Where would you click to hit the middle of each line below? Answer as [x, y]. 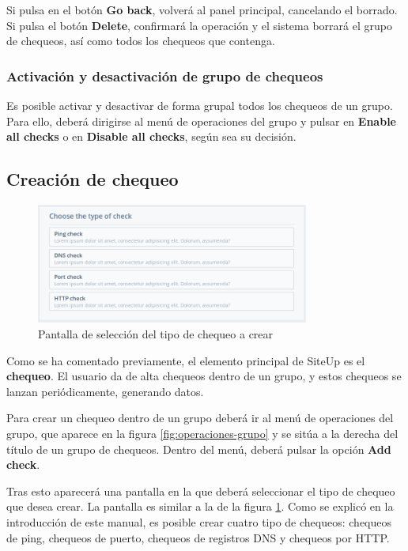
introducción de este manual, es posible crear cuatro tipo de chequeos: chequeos [199, 521]
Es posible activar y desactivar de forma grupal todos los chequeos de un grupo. [200, 105]
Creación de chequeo [93, 179]
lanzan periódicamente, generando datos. [105, 391]
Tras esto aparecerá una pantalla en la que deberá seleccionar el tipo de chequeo [201, 491]
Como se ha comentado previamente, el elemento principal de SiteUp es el [186, 360]
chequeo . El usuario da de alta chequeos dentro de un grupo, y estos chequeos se [204, 376]
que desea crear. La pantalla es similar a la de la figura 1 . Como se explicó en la [200, 506]
